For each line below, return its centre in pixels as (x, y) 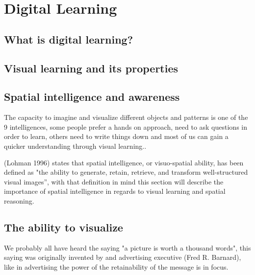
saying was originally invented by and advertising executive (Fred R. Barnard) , (123, 257)
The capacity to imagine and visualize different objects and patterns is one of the (126, 117)
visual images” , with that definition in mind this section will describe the (114, 181)
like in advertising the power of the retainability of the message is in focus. (116, 266)
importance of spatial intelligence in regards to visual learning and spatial (115, 191)
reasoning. (19, 200)
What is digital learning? (69, 39)
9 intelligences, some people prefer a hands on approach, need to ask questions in (126, 126)
